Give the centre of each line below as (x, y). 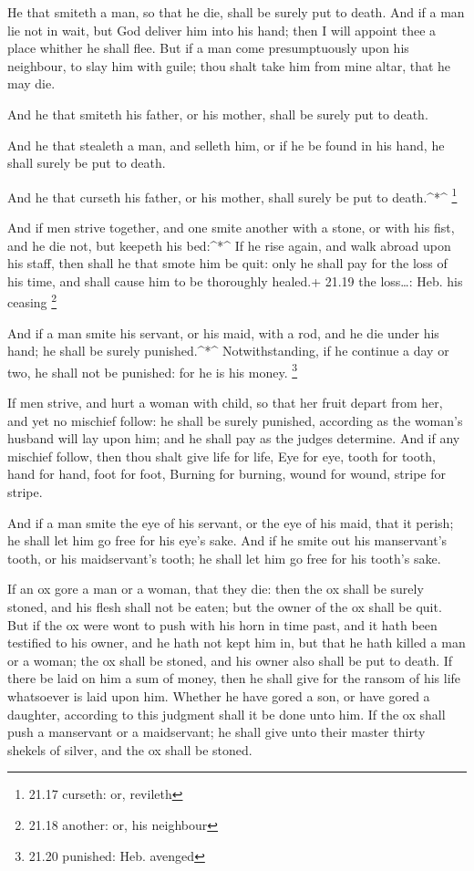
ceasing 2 (32, 301)
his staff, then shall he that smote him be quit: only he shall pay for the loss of (227, 263)
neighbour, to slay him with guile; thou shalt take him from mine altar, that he (229, 65)
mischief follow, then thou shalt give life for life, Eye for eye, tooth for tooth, (222, 456)
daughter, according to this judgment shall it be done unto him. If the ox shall (227, 714)
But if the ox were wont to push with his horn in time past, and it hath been (222, 624)
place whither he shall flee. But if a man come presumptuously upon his (208, 48)
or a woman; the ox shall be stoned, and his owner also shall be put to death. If (230, 660)
